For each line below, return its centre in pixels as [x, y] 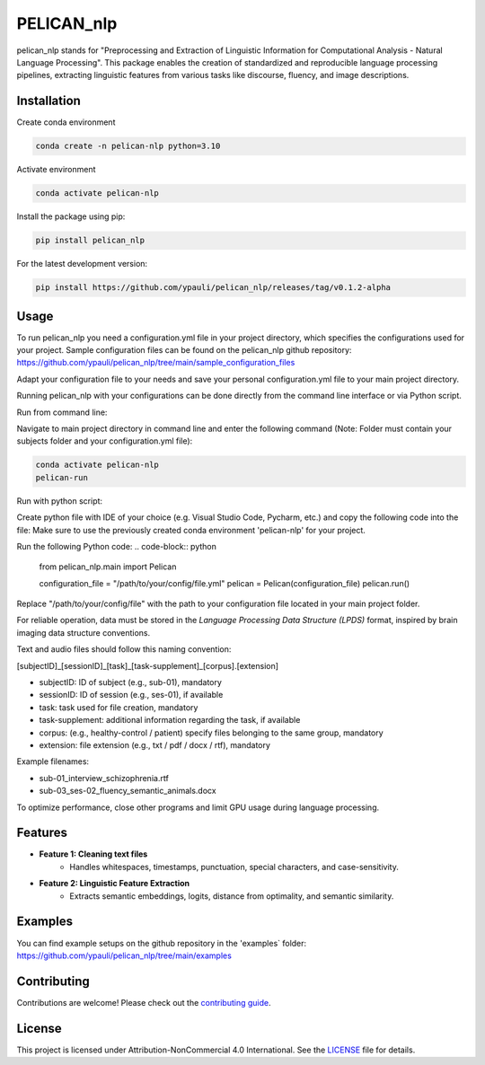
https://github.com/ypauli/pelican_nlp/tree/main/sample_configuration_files [156, 363]
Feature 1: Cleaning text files [93, 854]
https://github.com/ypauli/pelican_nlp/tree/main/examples [124, 955]
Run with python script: [60, 501]
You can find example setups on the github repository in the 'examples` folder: [162, 943]
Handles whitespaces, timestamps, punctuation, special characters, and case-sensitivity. [234, 867]
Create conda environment [66, 122]
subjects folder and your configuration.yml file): [105, 441]
